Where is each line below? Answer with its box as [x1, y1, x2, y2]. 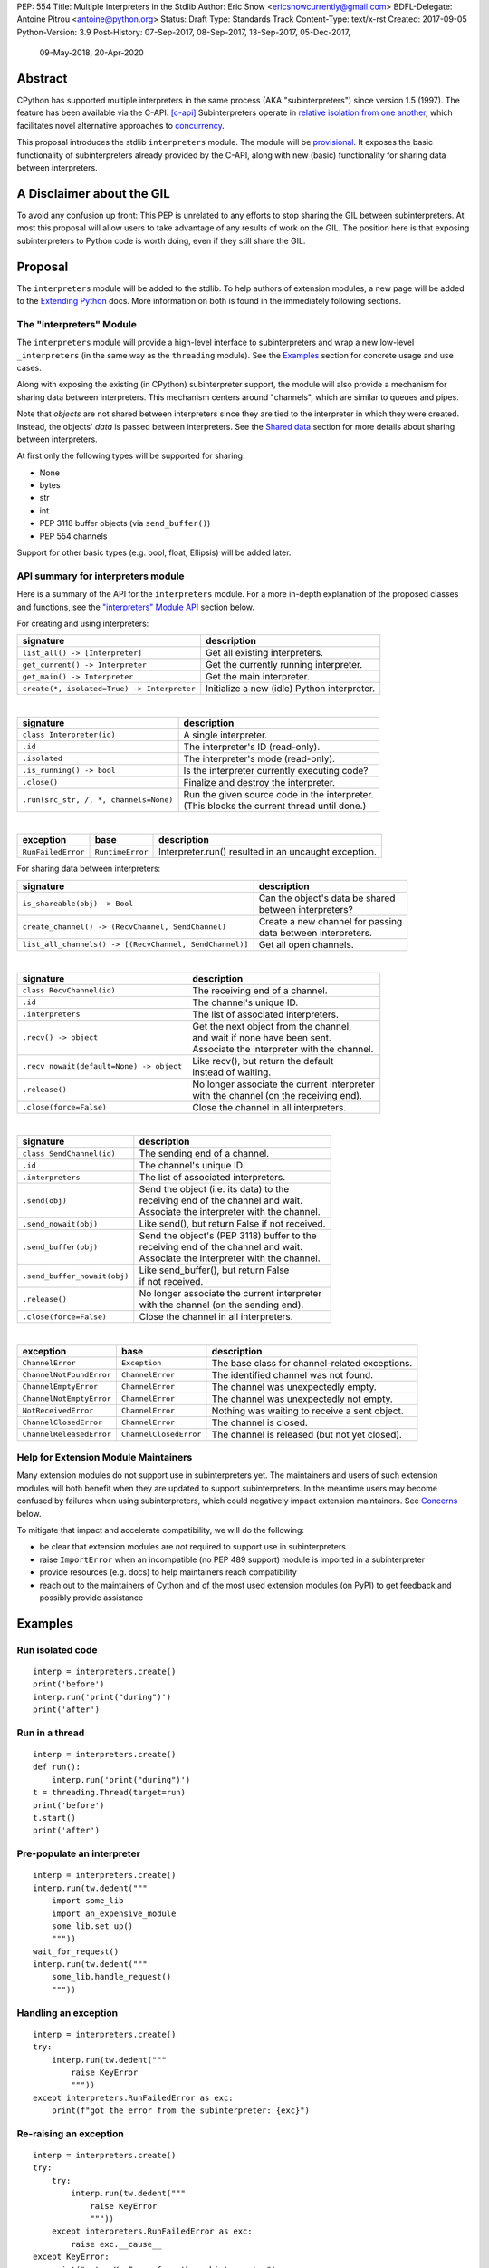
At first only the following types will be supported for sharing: [16, 450, 245, 462]
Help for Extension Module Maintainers [16, 1452, 193, 1464]
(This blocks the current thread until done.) [183, 799, 367, 812]
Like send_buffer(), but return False [139, 1264, 290, 1276]
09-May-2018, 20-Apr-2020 [39, 47, 144, 58]
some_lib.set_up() [51, 1921, 134, 1931]
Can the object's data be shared [258, 892, 396, 904]
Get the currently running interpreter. [205, 659, 363, 671]
